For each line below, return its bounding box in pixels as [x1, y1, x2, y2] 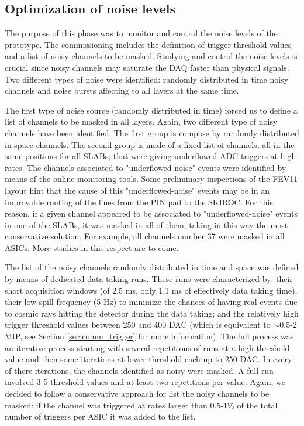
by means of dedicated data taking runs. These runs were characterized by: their [5, 273, 293, 285]
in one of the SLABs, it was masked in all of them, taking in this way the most [5, 218, 288, 231]
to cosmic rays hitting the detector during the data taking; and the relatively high [5, 307, 299, 319]
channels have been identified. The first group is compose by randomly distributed [5, 126, 299, 139]
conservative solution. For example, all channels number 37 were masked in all [5, 230, 285, 242]
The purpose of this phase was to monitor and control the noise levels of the [5, 27, 278, 39]
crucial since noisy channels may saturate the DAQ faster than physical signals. [5, 61, 289, 73]
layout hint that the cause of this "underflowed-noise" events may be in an [5, 184, 270, 196]
